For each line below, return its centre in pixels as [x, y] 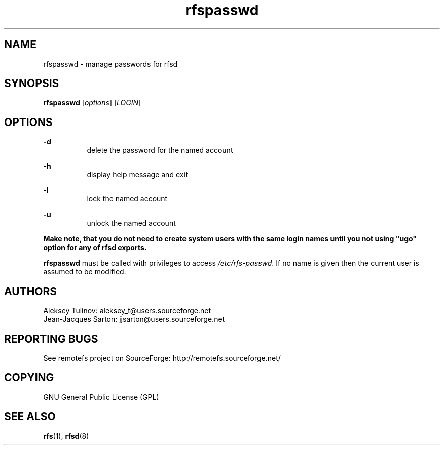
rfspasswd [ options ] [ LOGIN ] [92, 103]
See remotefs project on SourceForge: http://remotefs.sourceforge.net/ [162, 358]
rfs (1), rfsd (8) [66, 436]
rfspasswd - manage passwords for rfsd [110, 64]
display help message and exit [137, 175]
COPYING [29, 378]
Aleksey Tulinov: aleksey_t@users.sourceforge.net [127, 311]
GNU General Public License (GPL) [101, 397]
